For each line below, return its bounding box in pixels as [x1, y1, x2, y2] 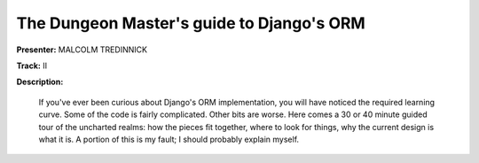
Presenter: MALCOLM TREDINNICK [16, 44, 148, 55]
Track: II [16, 60, 48, 71]
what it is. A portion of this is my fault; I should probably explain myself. [38, 134, 300, 144]
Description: [16, 76, 64, 88]
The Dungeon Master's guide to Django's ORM [16, 13, 365, 33]
